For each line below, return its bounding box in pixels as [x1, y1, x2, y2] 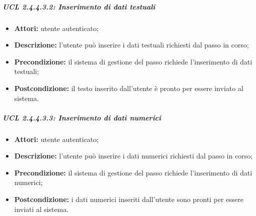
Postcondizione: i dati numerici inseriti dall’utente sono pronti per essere [14, 194, 243, 204]
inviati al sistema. [14, 203, 69, 214]
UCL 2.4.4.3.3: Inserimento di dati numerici [2, 112, 161, 122]
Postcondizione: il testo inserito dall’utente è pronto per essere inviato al [14, 82, 243, 93]
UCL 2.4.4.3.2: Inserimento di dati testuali [2, 1, 155, 11]
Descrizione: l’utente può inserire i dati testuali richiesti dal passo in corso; [14, 39, 249, 50]
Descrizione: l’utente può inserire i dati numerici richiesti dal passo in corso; [14, 150, 253, 161]
